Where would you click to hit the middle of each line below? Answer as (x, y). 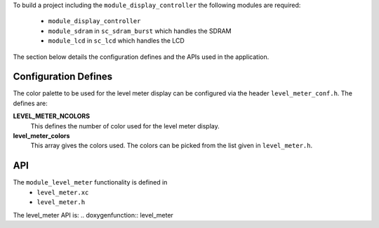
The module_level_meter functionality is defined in (90, 182)
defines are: (31, 103)
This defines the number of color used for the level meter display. (125, 126)
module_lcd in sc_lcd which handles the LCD (117, 41)
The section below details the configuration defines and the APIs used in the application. (141, 57)
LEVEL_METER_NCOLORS (52, 116)
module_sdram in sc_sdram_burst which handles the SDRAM (140, 31)
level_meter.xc (63, 192)
